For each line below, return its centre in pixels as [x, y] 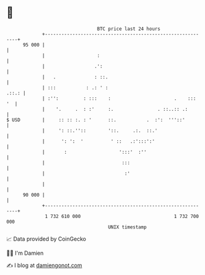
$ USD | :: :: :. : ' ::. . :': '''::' [96, 120]
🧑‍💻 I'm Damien [25, 253]
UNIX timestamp [127, 227]
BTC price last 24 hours [129, 29]
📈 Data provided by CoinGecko [46, 239]
